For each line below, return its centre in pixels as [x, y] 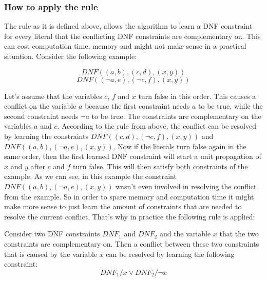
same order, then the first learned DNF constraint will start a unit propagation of [133, 156]
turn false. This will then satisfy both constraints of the [160, 166]
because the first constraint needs [137, 106]
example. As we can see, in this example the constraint [90, 176]
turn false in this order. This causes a [197, 96]
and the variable [185, 234]
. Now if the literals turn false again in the [180, 146]
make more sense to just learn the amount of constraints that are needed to [123, 206]
